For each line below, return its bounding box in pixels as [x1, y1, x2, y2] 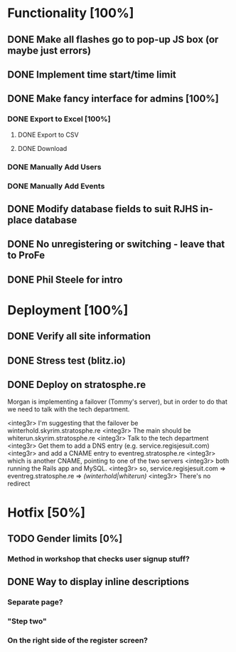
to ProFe [7, 249, 45, 261]
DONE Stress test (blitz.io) [7, 354, 126, 367]
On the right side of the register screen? [7, 636, 148, 646]
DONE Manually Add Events [7, 181, 105, 191]
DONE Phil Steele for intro [7, 273, 123, 285]
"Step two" [7, 616, 48, 626]
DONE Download [17, 144, 68, 152]
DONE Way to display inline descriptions [7, 576, 190, 588]
